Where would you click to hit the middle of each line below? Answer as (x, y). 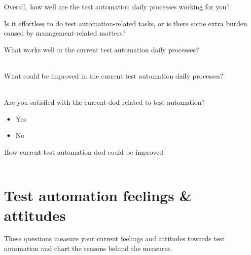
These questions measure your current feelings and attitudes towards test (114, 238)
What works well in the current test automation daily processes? (102, 49)
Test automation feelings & (98, 195)
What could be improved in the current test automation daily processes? (114, 75)
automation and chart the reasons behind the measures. (88, 248)
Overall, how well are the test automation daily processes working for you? (117, 6)
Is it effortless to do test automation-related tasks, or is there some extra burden (126, 23)
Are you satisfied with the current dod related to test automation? (105, 102)
